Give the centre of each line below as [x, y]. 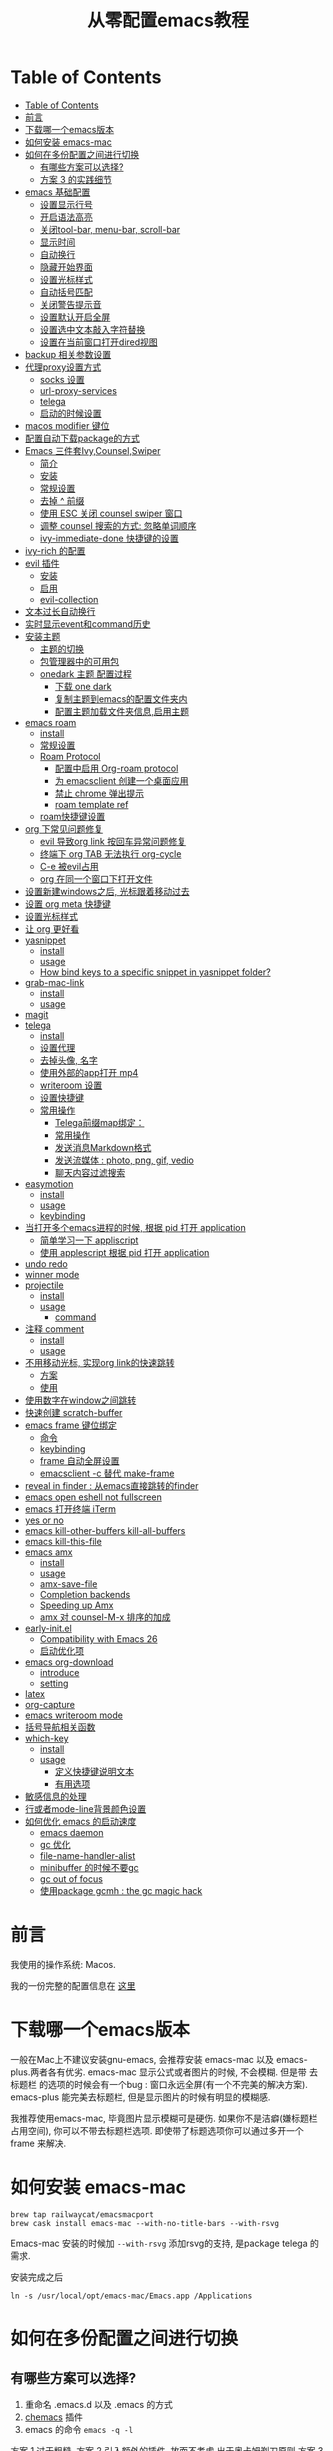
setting [54, 1683]
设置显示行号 [66, 204]
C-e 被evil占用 [69, 866]
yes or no [44, 1520]
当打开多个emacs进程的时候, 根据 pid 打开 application [135, 1227]
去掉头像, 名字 [68, 1060]
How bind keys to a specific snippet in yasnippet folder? [155, 972]
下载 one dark [83, 686]
